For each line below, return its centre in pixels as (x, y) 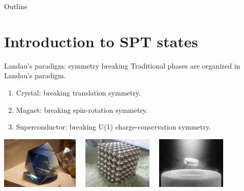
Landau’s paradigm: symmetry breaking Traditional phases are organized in (122, 65)
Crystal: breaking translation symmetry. (78, 92)
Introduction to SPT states (101, 41)
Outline (16, 6)
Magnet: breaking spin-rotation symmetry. (82, 109)
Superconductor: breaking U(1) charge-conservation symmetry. (113, 127)
